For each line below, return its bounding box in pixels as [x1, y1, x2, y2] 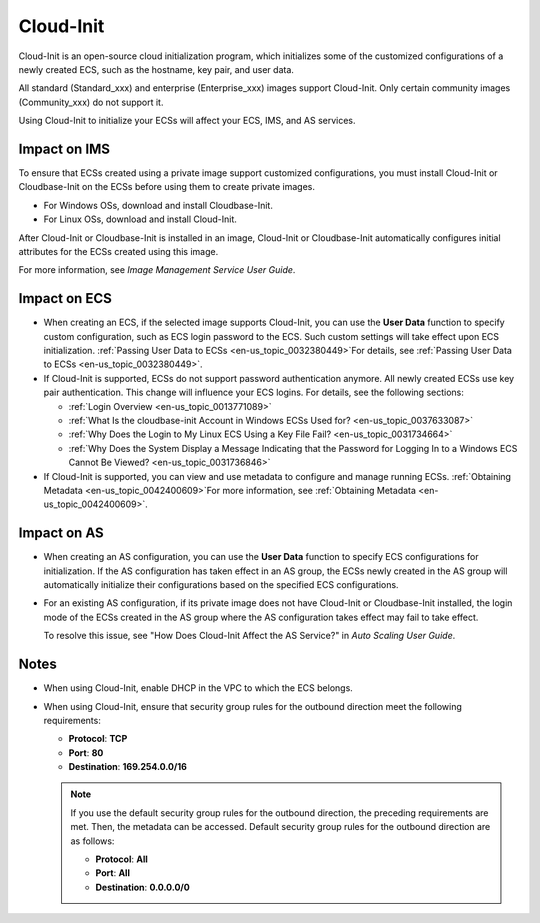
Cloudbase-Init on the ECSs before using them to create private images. [18, 181, 315, 193]
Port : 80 [68, 746, 104, 759]
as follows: [70, 835, 115, 847]
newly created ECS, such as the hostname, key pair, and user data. [18, 63, 295, 75]
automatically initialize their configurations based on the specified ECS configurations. [43, 579, 399, 591]
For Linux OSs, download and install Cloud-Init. [43, 213, 237, 225]
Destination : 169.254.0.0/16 [68, 761, 187, 773]
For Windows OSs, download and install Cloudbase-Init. [43, 199, 274, 211]
